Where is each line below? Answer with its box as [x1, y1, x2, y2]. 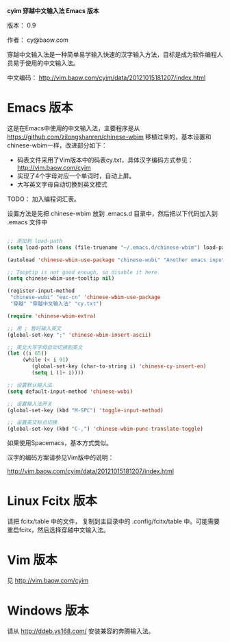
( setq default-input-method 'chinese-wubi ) [7, 388, 133, 395]
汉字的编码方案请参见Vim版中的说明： [7, 453, 114, 462]
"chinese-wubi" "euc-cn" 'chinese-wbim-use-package [10, 294, 161, 301]
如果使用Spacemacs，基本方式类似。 [7, 439, 113, 447]
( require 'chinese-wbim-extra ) [7, 312, 97, 320]
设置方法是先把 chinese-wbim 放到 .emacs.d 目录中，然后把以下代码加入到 [7, 209, 218, 217]
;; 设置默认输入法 [7, 381, 53, 388]
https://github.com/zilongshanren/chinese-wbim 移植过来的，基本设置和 [7, 132, 212, 141]
